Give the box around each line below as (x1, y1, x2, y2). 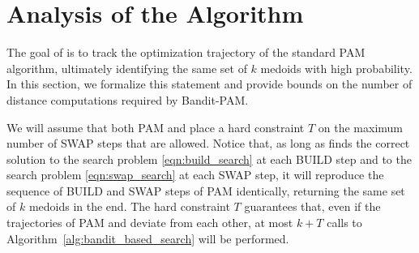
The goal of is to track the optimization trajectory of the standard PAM (6, 44, 366, 61)
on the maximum (318, 118, 403, 135)
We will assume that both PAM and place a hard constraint (6, 118, 305, 135)
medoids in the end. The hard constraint (28, 198, 230, 215)
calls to (327, 214, 362, 231)
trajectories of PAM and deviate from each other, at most (6, 214, 293, 231)
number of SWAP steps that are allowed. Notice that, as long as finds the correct (6, 135, 410, 152)
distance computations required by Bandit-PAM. (6, 91, 249, 108)
